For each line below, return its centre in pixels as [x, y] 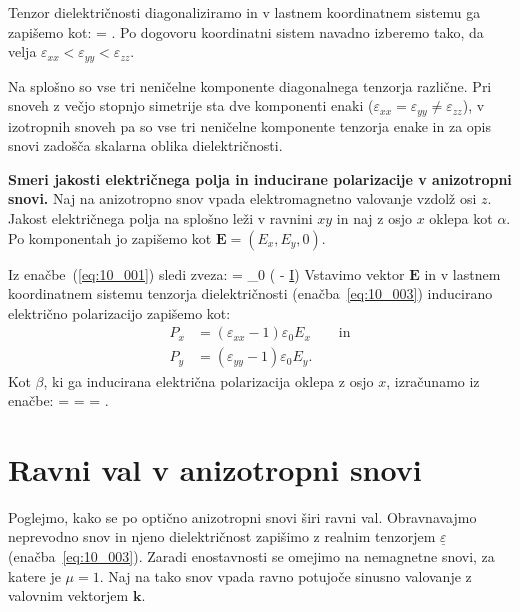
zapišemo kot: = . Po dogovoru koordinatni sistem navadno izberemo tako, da [246, 31]
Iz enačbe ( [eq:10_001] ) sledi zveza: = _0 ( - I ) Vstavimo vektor [206, 273]
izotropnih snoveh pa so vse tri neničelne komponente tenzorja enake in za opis [250, 125]
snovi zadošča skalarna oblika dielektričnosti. [145, 145]
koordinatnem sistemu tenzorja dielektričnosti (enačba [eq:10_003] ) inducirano [250, 293]
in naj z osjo [374, 218]
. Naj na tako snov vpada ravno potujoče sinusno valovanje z [285, 575]
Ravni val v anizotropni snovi [215, 468]
